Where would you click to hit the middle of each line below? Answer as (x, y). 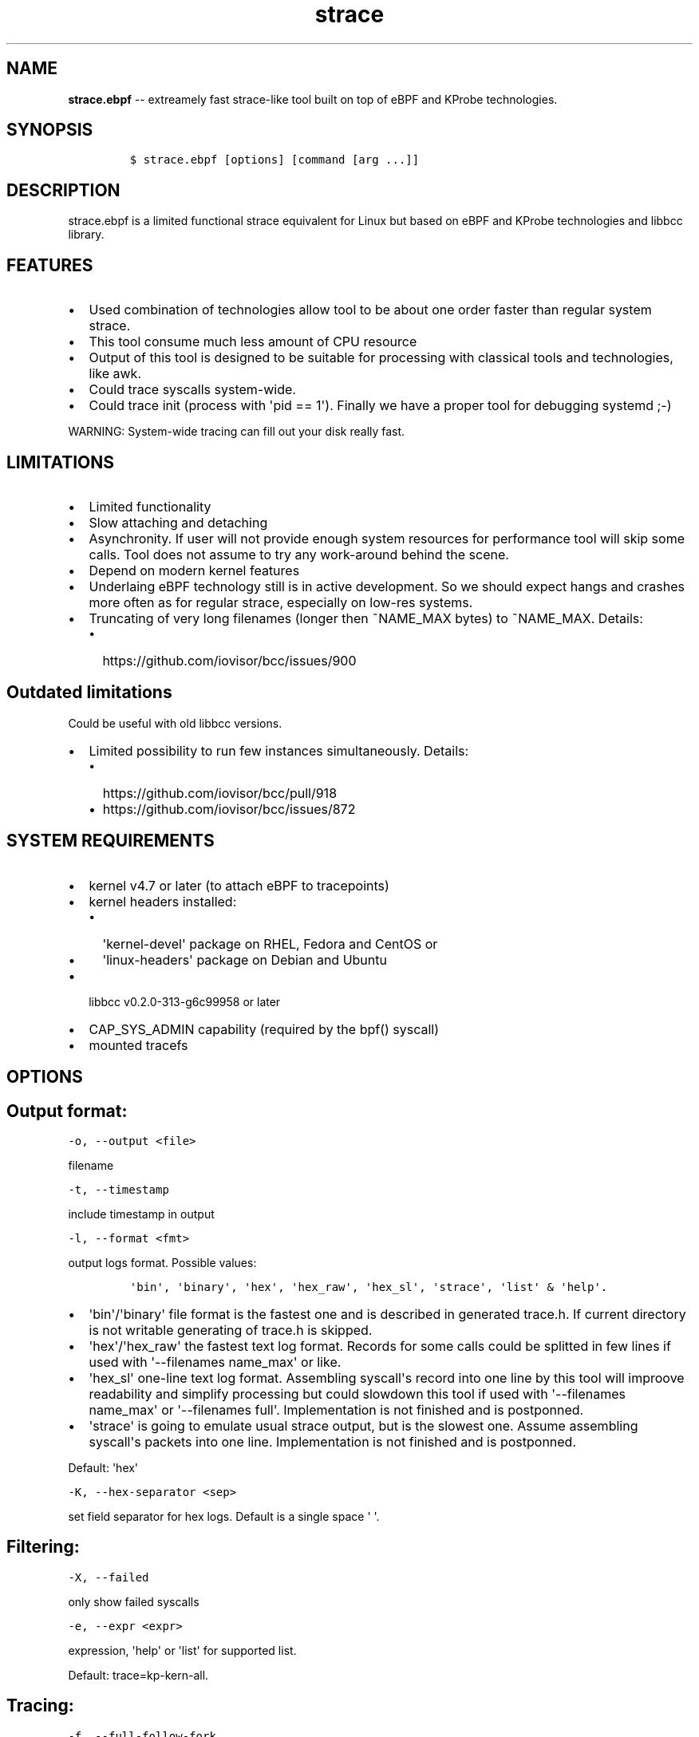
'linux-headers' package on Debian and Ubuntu (245, 959)
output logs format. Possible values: (162, 1262)
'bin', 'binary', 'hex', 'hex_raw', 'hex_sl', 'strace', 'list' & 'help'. (369, 1287)
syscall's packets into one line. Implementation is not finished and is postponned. (333, 1441)
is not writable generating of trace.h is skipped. (231, 1330)
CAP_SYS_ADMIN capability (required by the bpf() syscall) (264, 1029)
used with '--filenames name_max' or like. (215, 1362)
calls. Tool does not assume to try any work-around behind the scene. (299, 554)
